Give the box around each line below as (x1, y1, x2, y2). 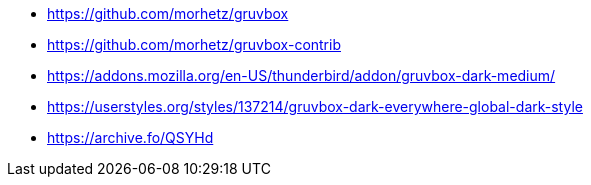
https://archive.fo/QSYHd (47, 129, 214, 146)
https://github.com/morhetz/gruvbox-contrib (47, 36, 341, 53)
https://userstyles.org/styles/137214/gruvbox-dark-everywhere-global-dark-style (47, 98, 583, 115)
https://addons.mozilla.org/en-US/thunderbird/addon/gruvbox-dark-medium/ (47, 67, 556, 84)
